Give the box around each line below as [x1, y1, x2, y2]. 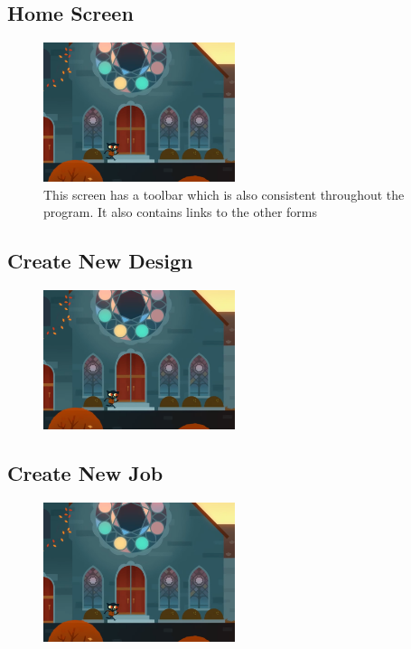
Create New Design [7, 247, 193, 275]
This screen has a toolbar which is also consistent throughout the [43, 184, 405, 203]
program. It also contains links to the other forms [43, 202, 318, 221]
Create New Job [7, 459, 163, 487]
